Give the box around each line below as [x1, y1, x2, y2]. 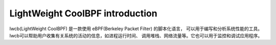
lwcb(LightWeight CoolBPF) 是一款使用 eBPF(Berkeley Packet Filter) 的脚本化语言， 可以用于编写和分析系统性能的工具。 [9, 26, 263, 32]
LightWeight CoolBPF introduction [9, 8, 158, 19]
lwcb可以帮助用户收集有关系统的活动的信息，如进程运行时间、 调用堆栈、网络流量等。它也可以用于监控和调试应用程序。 [9, 32, 263, 38]
